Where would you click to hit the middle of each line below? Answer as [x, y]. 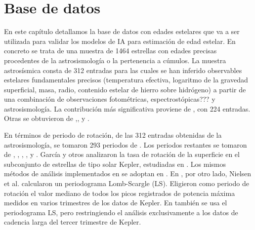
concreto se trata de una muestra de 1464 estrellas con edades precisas [110, 51]
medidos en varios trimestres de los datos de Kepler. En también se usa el [116, 203]
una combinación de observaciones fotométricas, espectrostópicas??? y [110, 99]
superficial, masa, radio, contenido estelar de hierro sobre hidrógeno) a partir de [125, 89]
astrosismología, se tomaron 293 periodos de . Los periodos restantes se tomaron [126, 144]
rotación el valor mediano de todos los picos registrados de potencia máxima [120, 193]
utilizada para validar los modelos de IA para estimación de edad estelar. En [120, 41]
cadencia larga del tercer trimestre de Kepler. [73, 222]
